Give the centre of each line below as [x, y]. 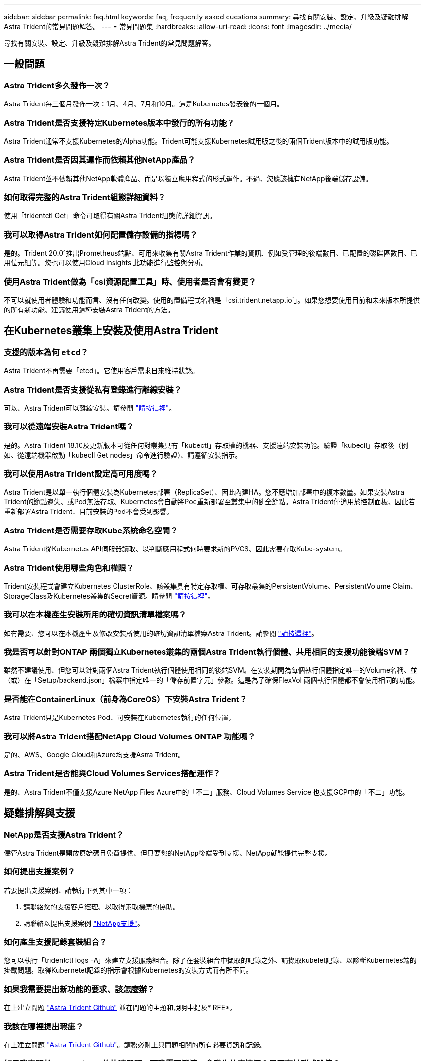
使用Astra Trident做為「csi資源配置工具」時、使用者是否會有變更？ [130, 282]
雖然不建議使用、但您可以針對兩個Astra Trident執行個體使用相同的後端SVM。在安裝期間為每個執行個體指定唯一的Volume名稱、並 [211, 670]
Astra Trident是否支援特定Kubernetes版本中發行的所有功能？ [119, 123]
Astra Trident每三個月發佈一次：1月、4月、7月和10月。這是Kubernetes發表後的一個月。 [144, 104]
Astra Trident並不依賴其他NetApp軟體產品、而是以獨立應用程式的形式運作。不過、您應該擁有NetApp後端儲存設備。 [188, 178]
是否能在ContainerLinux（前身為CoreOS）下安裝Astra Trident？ [126, 699]
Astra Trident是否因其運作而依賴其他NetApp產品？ [100, 160]
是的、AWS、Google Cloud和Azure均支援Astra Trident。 [94, 754]
